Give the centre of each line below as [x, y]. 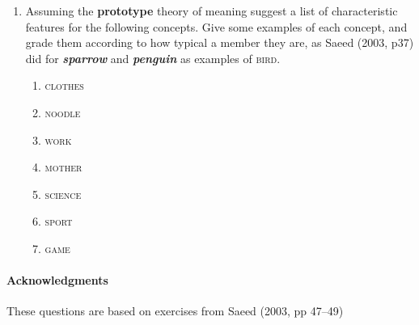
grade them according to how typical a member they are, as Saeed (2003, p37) [220, 42]
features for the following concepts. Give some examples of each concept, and [216, 26]
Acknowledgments [57, 280]
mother [63, 167]
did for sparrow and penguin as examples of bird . [153, 58]
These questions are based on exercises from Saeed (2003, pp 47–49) [175, 311]
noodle [63, 112]
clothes [64, 85]
